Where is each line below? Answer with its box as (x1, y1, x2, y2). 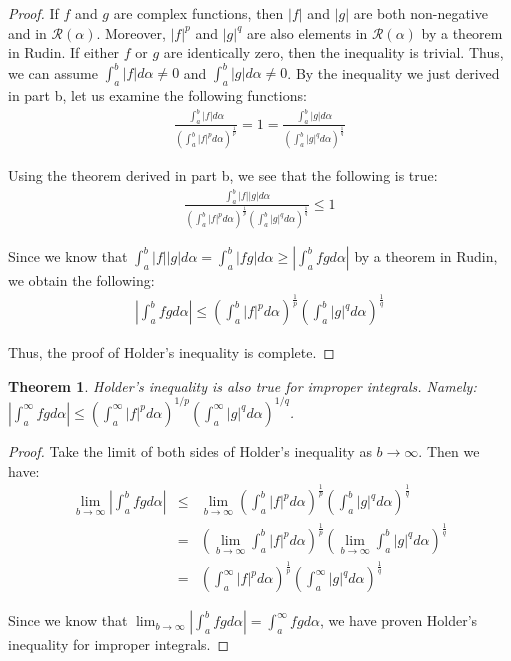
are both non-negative (353, 3, 488, 23)
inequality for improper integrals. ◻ (8, 634, 230, 655)
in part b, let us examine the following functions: (8, 85, 307, 106)
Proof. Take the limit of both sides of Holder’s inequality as (8, 440, 372, 461)
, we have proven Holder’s (319, 610, 478, 631)
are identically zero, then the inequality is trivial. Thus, (163, 42, 504, 63)
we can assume (8, 62, 98, 83)
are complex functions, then (113, 3, 284, 23)
